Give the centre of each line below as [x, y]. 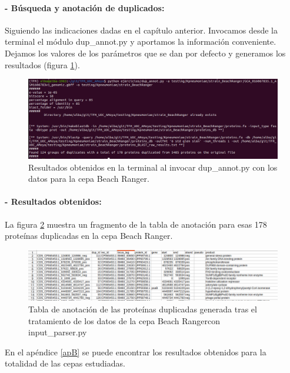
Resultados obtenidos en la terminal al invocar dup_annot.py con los [153, 167]
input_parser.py [58, 332]
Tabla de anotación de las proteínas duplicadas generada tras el [143, 309]
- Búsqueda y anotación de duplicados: [85, 7]
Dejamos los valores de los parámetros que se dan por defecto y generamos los [145, 53]
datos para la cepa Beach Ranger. [89, 179]
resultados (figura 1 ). [42, 64]
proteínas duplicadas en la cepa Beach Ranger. [89, 236]
